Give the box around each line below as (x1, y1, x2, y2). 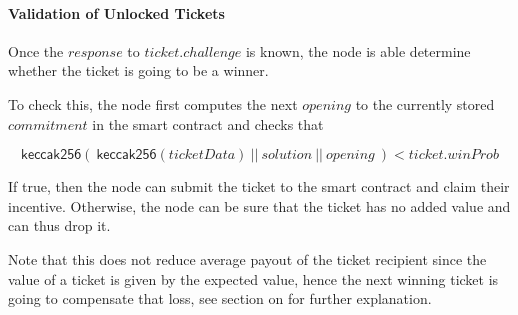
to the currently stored (355, 93, 495, 114)
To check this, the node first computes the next (8, 93, 298, 114)
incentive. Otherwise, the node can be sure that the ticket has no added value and (8, 195, 511, 216)
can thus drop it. (8, 215, 111, 236)
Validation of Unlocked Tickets (8, 2, 225, 23)
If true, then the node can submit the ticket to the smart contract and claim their (8, 176, 510, 197)
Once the (8, 40, 64, 61)
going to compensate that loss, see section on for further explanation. (8, 288, 432, 309)
